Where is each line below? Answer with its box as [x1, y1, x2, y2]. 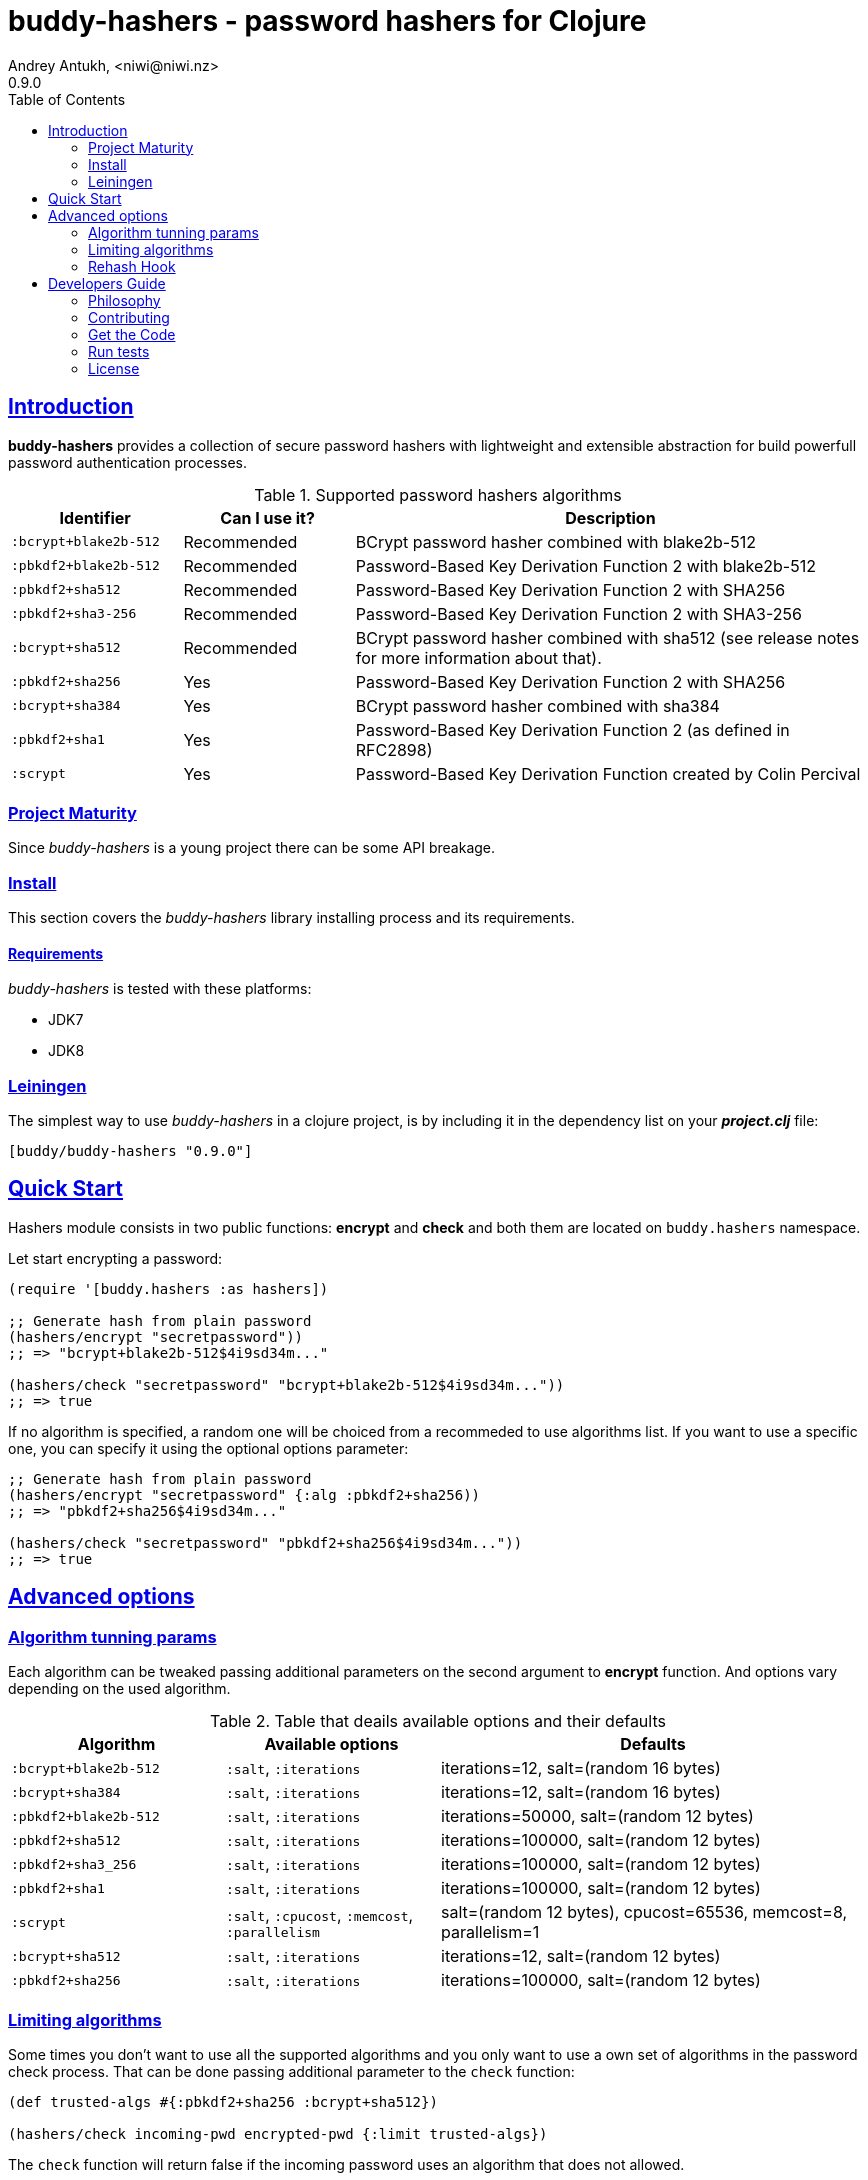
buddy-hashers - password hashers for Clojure [8, 4, 647, 38]
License [88, 359, 140, 377]
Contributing [88, 308, 170, 326]
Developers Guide [48, 274, 166, 292]
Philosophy [88, 291, 161, 309]
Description [565, 507, 656, 528]
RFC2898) [355, 739, 433, 760]
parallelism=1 [441, 1922, 540, 1943]
